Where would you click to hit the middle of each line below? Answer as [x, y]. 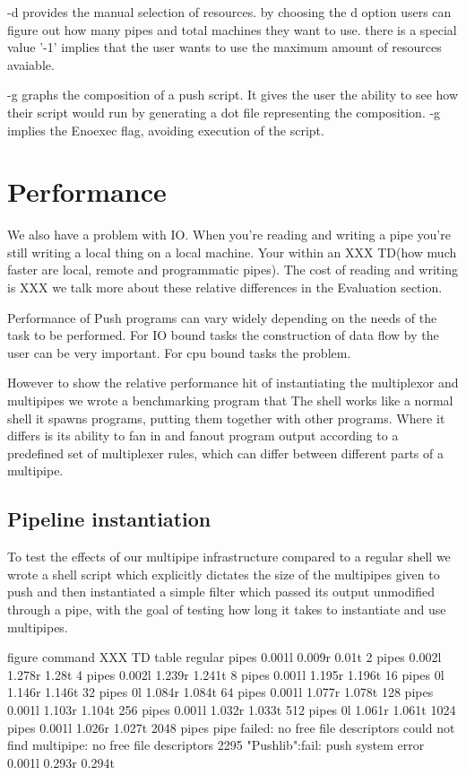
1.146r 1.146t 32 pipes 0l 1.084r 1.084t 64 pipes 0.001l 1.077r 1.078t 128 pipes [220, 692]
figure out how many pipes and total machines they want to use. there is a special [232, 29]
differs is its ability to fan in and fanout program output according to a [203, 435]
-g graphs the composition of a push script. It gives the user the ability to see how [233, 95]
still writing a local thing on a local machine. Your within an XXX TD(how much [232, 252]
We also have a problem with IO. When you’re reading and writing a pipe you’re [229, 235]
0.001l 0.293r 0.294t [61, 762]
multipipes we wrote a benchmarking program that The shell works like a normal [230, 401]
